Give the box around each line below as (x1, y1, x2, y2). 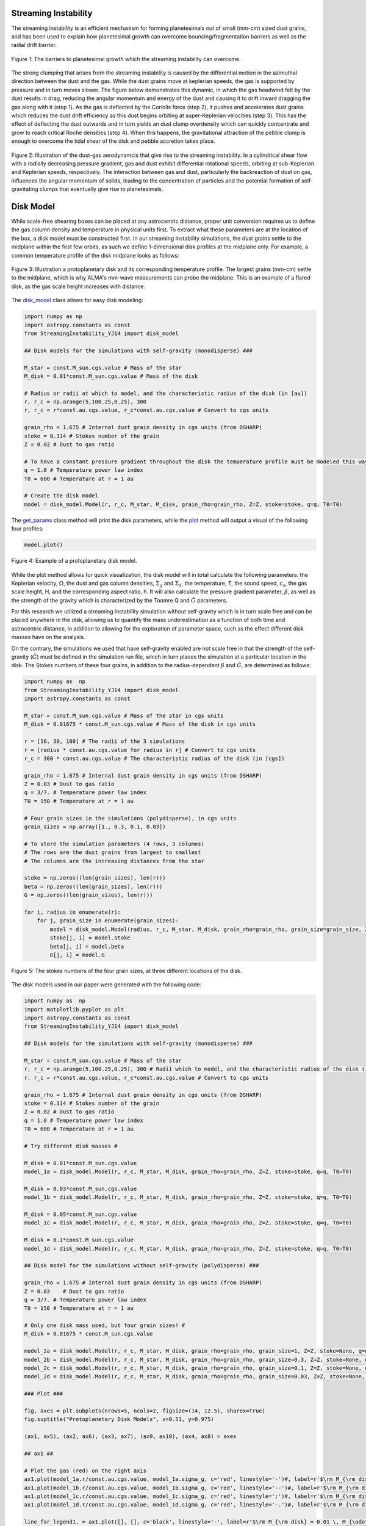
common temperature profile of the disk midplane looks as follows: (11, 251, 179, 259)
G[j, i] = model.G (49, 951, 105, 958)
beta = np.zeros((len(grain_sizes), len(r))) (24, 883, 163, 890)
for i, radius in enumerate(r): (24, 908, 121, 916)
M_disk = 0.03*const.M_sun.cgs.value (24, 1185, 137, 1192)
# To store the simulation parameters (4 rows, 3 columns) (24, 840, 204, 847)
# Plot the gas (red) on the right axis (24, 1467, 146, 1474)
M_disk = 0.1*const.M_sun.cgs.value (24, 1237, 134, 1243)
